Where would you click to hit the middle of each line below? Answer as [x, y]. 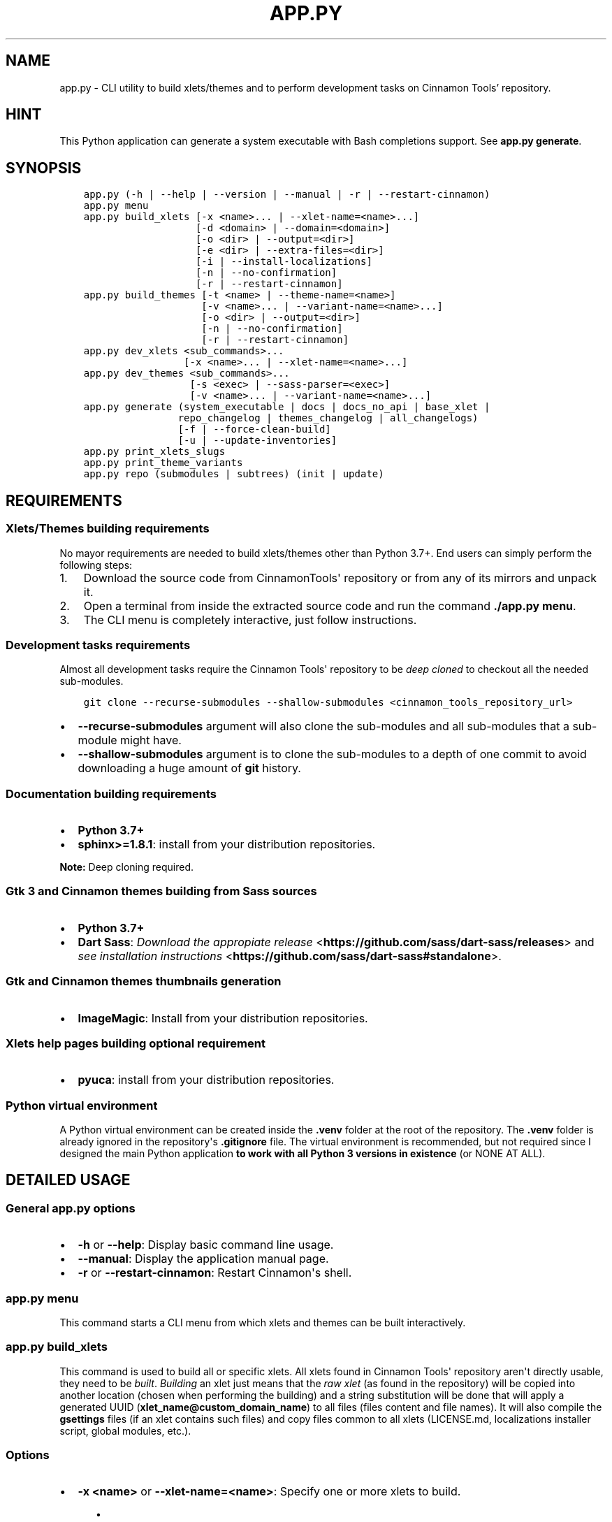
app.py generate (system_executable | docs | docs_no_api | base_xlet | [287, 407]
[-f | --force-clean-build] [254, 429]
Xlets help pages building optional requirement [136, 1043]
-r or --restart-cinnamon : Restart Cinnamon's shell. [215, 1273]
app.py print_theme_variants [163, 463]
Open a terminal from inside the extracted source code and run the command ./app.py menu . [330, 606]
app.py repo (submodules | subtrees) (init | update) [234, 474]
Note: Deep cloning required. [127, 867]
